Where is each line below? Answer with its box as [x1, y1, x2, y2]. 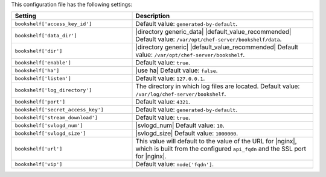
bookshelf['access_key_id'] [14, 20, 92, 27]
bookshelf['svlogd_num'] [14, 122, 83, 129]
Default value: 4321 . [135, 98, 190, 106]
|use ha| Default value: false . [135, 66, 218, 75]
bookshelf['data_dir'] [14, 32, 78, 39]
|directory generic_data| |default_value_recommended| [135, 28, 292, 36]
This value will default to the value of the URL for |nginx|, [135, 137, 297, 146]
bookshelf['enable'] [14, 59, 72, 66]
